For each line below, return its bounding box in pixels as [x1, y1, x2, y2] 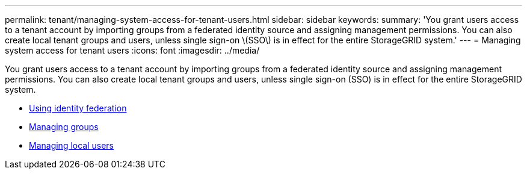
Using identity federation [29, 103, 127, 113]
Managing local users [29, 140, 114, 151]
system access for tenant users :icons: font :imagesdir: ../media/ [5, 45, 260, 55]
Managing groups [29, 122, 99, 132]
